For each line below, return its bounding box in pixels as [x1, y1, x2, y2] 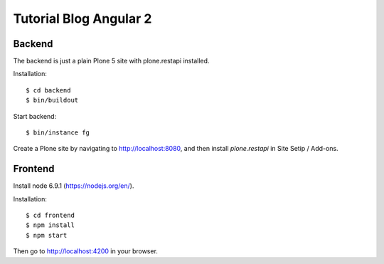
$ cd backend [26, 86, 71, 94]
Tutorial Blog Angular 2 [13, 11, 152, 26]
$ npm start [26, 231, 68, 239]
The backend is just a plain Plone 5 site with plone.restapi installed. [13, 57, 210, 65]
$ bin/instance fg [26, 129, 90, 137]
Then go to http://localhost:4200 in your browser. [13, 247, 158, 255]
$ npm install [26, 221, 75, 229]
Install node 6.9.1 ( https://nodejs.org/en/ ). [13, 181, 134, 190]
